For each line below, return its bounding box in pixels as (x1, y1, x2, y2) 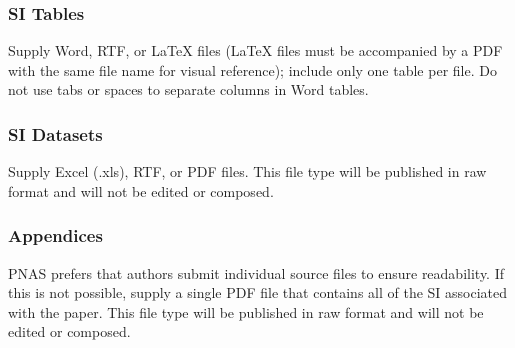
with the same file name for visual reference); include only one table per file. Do (8, 59, 497, 80)
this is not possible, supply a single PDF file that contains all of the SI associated (8, 282, 508, 303)
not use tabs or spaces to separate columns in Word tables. (8, 79, 369, 100)
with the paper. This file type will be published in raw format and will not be (8, 301, 484, 322)
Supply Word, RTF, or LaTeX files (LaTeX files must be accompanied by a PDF (8, 40, 503, 61)
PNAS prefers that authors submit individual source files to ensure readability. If (8, 262, 505, 283)
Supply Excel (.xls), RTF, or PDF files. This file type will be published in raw (8, 161, 487, 182)
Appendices (8, 223, 103, 248)
